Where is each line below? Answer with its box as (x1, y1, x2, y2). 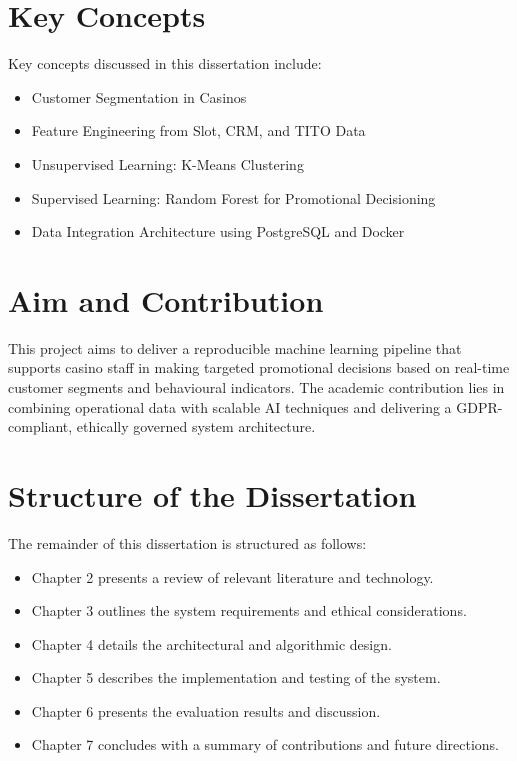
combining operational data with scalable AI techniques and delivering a (8, 396, 452, 417)
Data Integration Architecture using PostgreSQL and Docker (31, 221, 405, 242)
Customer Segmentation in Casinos (31, 86, 247, 107)
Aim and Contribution (8, 279, 324, 320)
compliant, (8, 416, 73, 437)
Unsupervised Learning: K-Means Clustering (31, 153, 304, 174)
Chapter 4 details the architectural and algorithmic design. (31, 633, 392, 654)
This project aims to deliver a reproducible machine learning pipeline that (8, 337, 462, 358)
